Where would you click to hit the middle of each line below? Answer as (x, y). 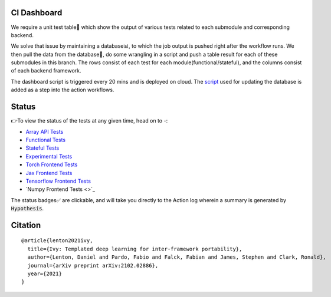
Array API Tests (45, 131)
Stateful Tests (42, 148)
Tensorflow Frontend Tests (58, 181)
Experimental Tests (49, 156)
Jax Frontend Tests (49, 173)
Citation (26, 225)
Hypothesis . (27, 209)
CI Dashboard (37, 13)
